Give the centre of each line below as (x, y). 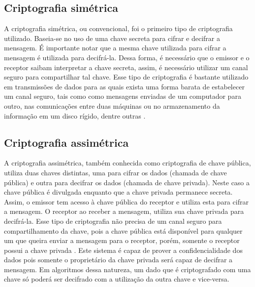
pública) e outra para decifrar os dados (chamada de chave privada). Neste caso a (127, 182)
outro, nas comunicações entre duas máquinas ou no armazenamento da (112, 105)
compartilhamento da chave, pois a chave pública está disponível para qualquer (123, 230)
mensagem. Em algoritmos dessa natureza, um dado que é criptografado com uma (127, 269)
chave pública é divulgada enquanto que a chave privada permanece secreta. (118, 192)
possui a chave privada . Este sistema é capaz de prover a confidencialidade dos (123, 250)
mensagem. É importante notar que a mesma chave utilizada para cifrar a (115, 48)
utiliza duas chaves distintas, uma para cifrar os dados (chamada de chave (115, 172)
